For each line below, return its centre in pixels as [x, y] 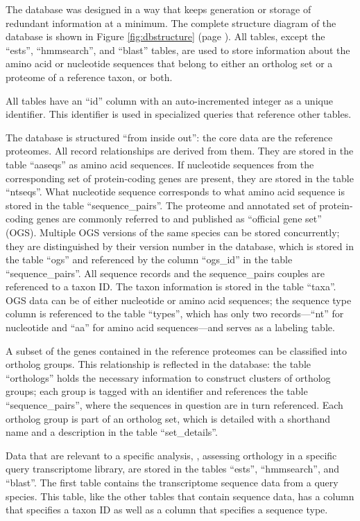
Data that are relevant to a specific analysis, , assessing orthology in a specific [171, 455]
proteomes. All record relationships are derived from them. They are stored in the [180, 151]
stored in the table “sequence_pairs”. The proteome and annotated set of [161, 205]
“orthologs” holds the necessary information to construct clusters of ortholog [168, 377]
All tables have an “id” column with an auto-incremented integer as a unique [169, 100]
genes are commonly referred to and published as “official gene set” [179, 219]
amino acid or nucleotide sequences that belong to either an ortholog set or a [169, 63]
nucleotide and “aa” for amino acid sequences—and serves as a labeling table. [170, 327]
